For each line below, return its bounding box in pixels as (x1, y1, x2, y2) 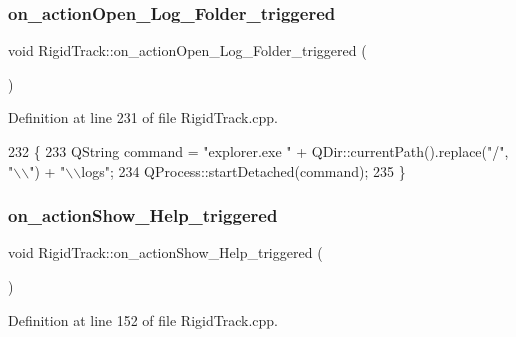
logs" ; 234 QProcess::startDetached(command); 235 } (81, 160, 406, 181)
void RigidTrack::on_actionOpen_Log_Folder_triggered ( (8, 40, 367, 61)
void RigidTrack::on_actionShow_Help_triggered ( (8, 242, 323, 263)
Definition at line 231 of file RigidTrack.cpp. (8, 107, 278, 128)
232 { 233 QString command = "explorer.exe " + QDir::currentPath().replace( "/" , (8, 141, 509, 161)
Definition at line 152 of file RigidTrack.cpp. (8, 309, 278, 330)
